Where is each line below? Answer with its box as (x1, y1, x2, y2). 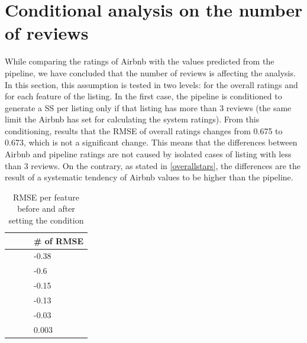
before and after (17, 202, 75, 215)
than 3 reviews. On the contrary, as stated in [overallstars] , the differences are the (5, 159, 301, 171)
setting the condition (8, 214, 84, 226)
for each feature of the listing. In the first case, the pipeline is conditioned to (5, 90, 282, 102)
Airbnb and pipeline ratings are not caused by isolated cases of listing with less (5, 148, 292, 160)
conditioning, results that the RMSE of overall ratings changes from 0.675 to (5, 124, 283, 137)
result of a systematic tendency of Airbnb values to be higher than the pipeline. (5, 171, 293, 183)
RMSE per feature (12, 190, 80, 203)
